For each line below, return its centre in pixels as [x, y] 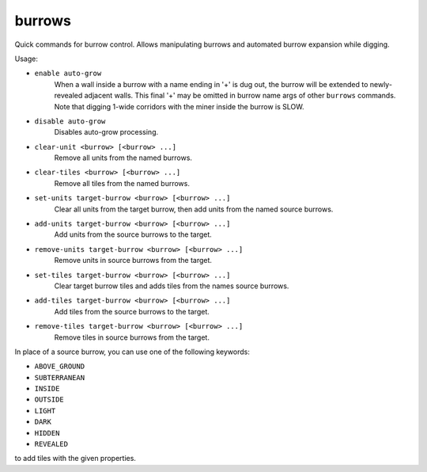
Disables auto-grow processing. [106, 132]
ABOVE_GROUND [60, 367]
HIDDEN [47, 433]
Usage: [26, 59]
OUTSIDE [49, 400]
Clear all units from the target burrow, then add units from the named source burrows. [194, 209]
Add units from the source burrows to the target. [133, 234]
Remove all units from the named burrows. [123, 158]
